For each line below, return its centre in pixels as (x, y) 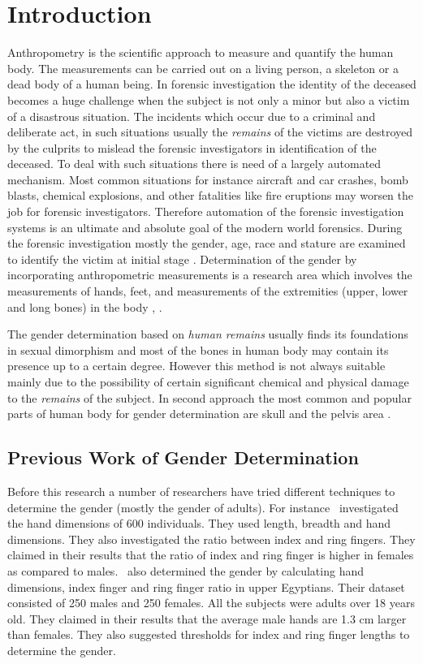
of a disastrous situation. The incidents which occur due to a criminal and (192, 116)
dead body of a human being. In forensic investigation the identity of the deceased (212, 84)
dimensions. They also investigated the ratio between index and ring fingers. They (211, 539)
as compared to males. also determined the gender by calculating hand (186, 570)
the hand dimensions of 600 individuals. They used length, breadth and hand (199, 523)
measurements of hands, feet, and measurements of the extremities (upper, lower (208, 291)
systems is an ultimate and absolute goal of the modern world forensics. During (205, 227)
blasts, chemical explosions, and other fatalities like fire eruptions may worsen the (211, 195)
